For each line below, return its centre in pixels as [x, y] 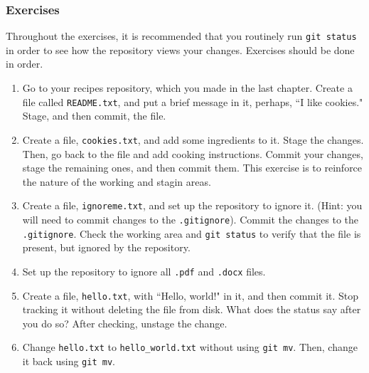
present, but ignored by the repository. [106, 247]
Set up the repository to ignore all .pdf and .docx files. [144, 271]
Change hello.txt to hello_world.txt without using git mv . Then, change [190, 347]
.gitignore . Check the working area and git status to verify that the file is [192, 233]
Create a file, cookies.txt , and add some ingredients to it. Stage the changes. [193, 139]
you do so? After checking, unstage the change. [125, 323]
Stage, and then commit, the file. [94, 116]
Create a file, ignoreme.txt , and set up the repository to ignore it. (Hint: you [192, 205]
